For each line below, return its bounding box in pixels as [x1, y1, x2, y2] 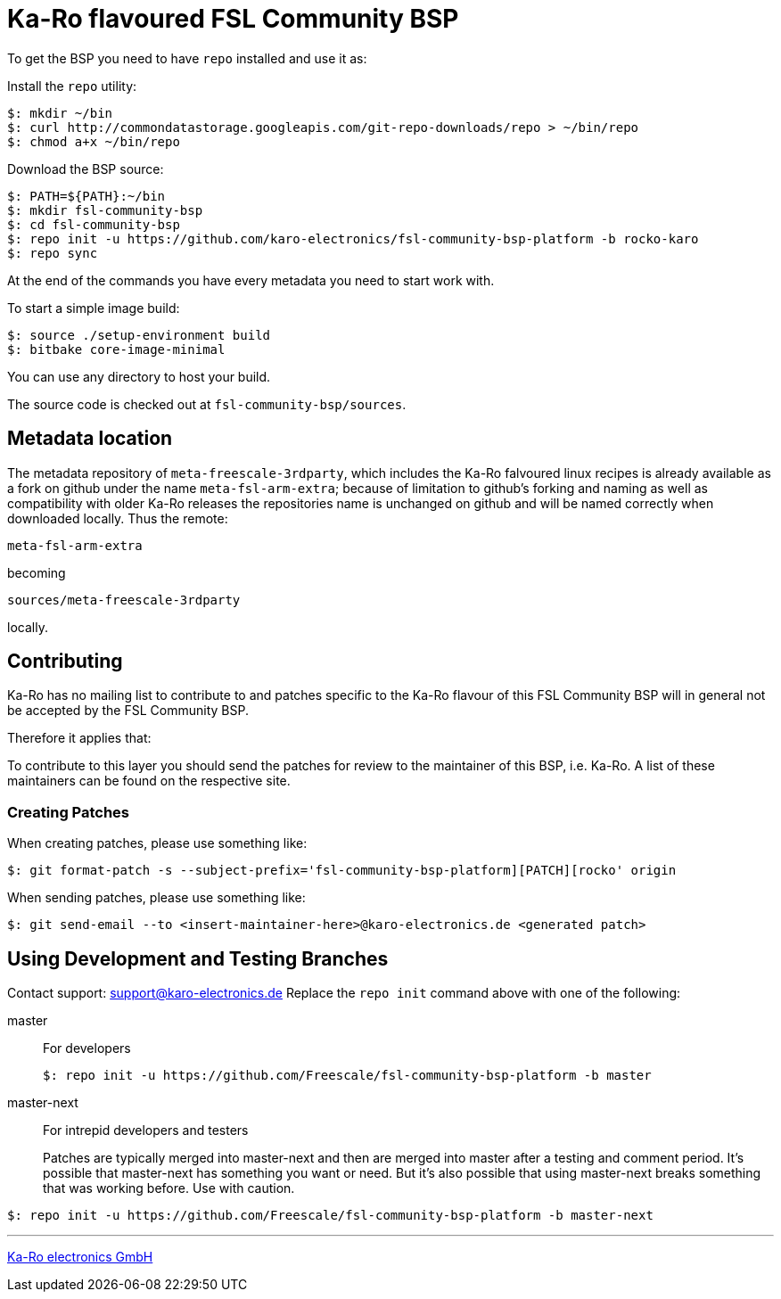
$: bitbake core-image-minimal [7, 341, 226, 357]
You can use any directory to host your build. [7, 368, 271, 384]
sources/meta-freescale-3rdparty [7, 592, 241, 607]
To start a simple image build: [7, 300, 180, 316]
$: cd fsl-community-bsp [7, 217, 180, 232]
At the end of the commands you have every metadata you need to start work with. [7, 272, 495, 288]
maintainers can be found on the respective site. [7, 773, 291, 789]
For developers [43, 1040, 131, 1056]
